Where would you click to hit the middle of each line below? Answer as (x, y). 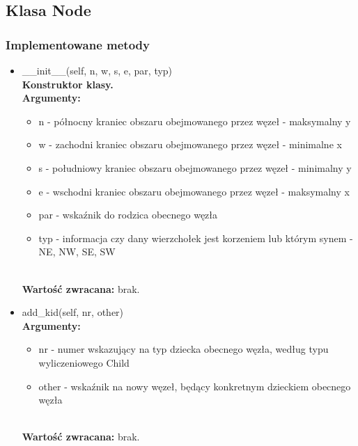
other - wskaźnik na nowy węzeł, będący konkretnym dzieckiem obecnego (195, 386)
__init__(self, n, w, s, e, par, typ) (97, 70)
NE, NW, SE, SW (77, 252)
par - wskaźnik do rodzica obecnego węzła (128, 215)
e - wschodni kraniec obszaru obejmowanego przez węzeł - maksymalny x (194, 191)
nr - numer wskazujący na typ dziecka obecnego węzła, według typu (184, 349)
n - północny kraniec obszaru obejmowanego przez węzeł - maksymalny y (195, 121)
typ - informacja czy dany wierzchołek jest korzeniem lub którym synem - (196, 238)
